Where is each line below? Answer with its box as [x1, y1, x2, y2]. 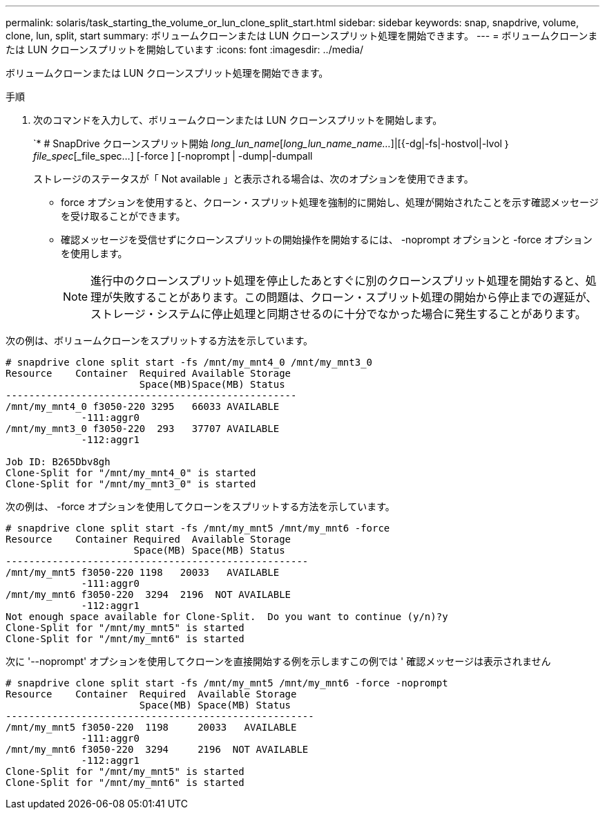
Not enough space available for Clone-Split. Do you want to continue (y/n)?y [6, 611, 448, 622]
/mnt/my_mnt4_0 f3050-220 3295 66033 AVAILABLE [6, 401, 280, 412]
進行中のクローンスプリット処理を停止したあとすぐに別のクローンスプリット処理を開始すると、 [90, 274, 586, 288]
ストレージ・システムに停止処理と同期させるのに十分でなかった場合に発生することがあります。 [90, 307, 586, 321]
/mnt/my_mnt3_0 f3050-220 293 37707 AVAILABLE [6, 423, 280, 434]
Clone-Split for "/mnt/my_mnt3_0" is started [6, 478, 256, 489]
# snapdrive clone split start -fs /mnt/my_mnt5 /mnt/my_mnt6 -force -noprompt [6, 677, 448, 688]
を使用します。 [61, 247, 128, 259]
